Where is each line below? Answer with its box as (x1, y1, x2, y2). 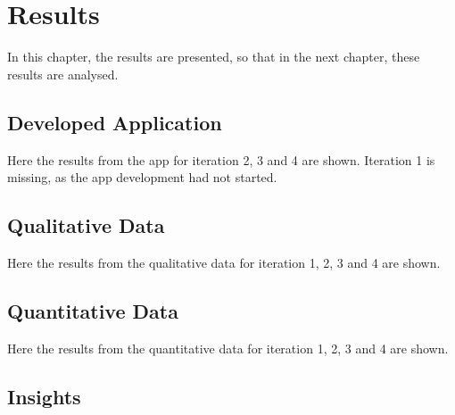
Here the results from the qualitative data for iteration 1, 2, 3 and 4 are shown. (7, 253, 441, 271)
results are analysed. (7, 64, 119, 83)
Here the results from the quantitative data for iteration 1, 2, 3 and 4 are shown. (7, 338, 449, 357)
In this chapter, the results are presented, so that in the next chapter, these (7, 47, 420, 66)
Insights (7, 382, 81, 410)
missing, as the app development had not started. (7, 168, 277, 187)
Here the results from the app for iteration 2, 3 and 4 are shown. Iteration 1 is (7, 150, 435, 169)
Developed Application (7, 108, 222, 136)
